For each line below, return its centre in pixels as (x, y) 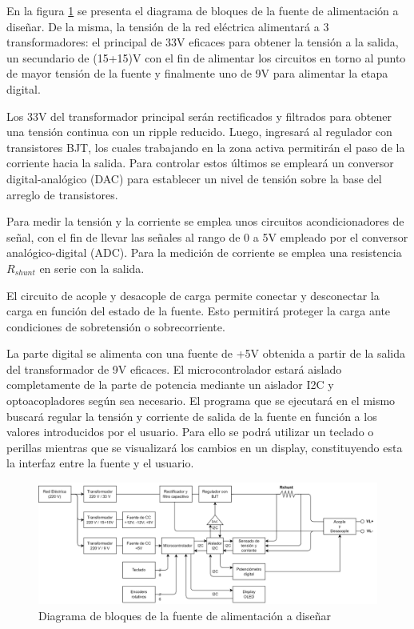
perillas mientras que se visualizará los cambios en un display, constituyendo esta (205, 447)
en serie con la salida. (92, 268)
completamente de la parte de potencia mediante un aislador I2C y (170, 385)
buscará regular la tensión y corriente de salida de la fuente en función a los (192, 416)
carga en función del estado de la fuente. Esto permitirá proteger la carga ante (199, 311)
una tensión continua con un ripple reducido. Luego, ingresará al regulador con (199, 132)
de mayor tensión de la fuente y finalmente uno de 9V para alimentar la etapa (197, 73)
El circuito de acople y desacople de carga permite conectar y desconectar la (193, 295)
